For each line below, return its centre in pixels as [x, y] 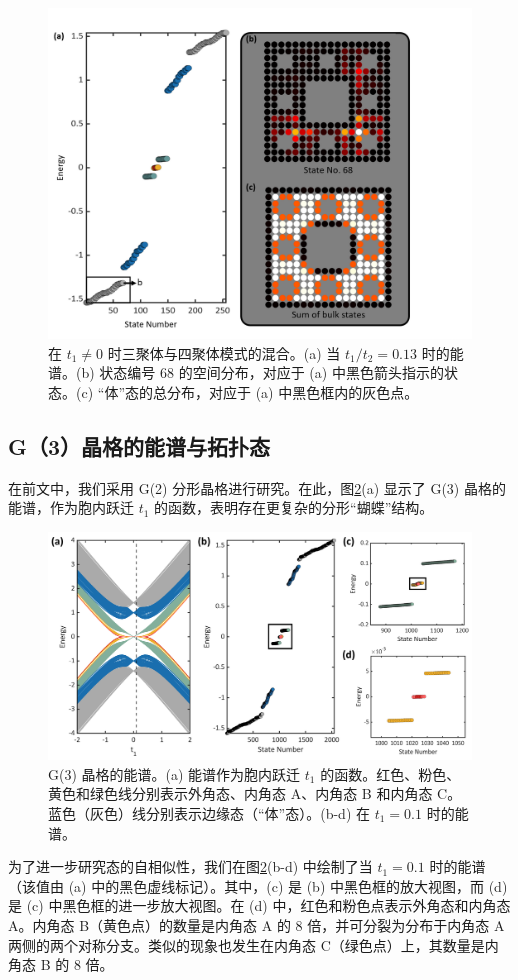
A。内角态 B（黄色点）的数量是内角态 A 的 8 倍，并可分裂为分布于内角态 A [256, 924]
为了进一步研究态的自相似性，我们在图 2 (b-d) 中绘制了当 [190, 866]
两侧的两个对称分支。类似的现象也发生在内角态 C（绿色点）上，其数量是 [246, 944]
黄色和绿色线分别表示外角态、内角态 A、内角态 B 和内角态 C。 [255, 793]
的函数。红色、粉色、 [390, 773]
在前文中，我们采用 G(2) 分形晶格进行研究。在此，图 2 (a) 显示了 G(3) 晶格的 [257, 487]
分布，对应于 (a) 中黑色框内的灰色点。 [292, 392]
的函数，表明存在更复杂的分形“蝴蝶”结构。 [294, 507]
